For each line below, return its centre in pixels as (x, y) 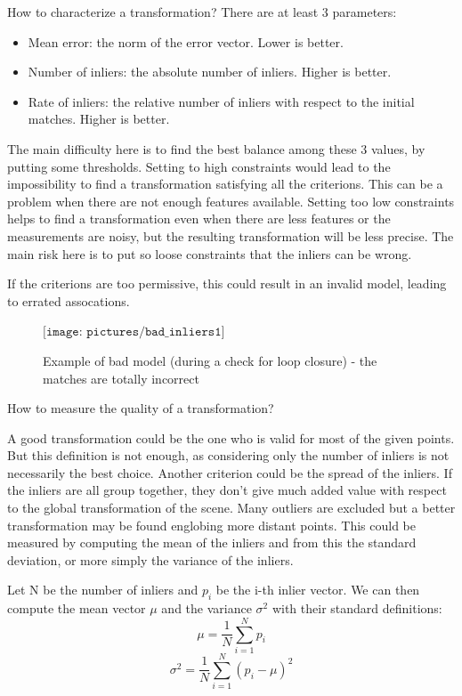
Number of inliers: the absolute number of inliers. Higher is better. (210, 72)
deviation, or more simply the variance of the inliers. (150, 559)
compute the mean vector (77, 608)
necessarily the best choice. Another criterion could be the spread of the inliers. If (230, 472)
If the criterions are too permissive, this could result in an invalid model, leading (227, 283)
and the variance (207, 608)
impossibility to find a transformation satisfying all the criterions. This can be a (225, 184)
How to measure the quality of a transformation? (141, 408)
